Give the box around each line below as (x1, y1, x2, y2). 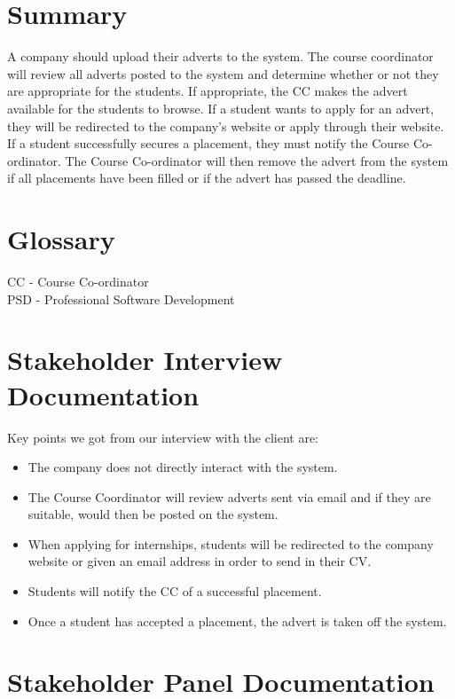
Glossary (7, 221, 115, 257)
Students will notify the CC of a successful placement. (27, 582, 322, 601)
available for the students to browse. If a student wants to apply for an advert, (7, 98, 435, 117)
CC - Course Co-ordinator (7, 272, 149, 290)
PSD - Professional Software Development (7, 289, 235, 308)
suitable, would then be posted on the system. (27, 505, 278, 523)
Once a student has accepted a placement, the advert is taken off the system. (27, 611, 447, 630)
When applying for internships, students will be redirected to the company (27, 534, 434, 553)
